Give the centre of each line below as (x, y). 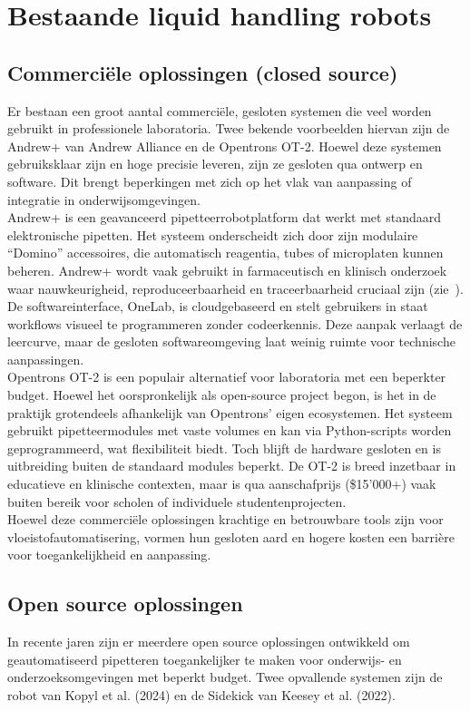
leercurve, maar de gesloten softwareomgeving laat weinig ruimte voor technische (231, 341)
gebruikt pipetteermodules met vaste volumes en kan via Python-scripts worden (230, 430)
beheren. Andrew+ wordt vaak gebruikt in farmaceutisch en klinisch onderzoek (227, 270)
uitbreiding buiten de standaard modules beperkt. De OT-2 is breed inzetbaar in (232, 466)
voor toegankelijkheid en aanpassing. (109, 555)
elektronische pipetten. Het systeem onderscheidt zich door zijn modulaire (213, 234)
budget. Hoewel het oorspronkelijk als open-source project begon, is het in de (222, 395)
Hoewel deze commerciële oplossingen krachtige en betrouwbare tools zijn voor (225, 519)
